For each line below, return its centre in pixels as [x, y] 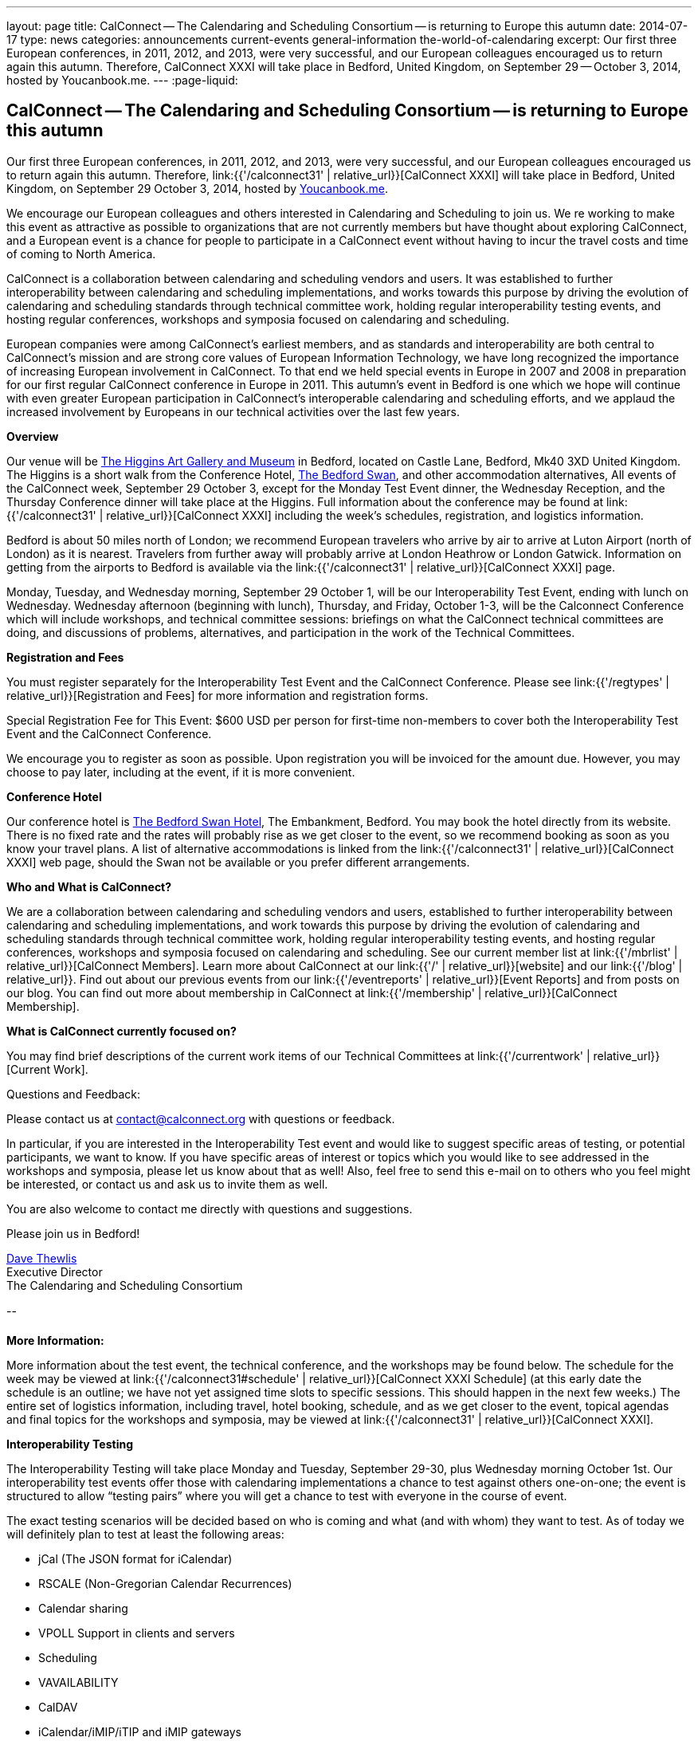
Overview [33, 436]
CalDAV [58, 1707]
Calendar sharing [83, 1608]
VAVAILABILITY [78, 1682]
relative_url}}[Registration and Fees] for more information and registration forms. [218, 695]
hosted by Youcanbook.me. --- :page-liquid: [122, 80]
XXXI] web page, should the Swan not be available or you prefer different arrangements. [238, 862]
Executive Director [55, 1271]
